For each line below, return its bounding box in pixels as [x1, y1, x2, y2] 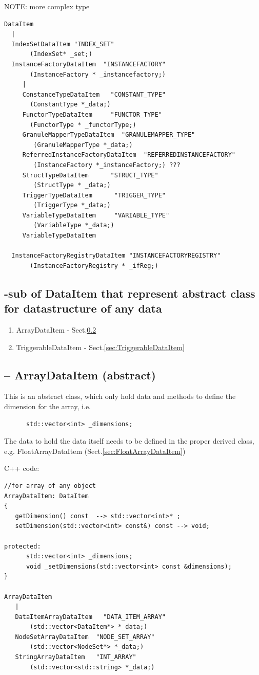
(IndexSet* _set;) [30, 50, 92, 58]
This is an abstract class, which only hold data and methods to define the [4, 391, 236, 402]
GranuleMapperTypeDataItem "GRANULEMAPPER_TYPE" [22, 131, 195, 139]
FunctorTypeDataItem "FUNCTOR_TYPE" [22, 111, 162, 118]
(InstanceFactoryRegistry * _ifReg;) [30, 262, 158, 269]
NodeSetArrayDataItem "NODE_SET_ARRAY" [15, 633, 155, 641]
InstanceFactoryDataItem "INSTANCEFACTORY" [11, 60, 166, 68]
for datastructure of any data [4, 300, 162, 316]
